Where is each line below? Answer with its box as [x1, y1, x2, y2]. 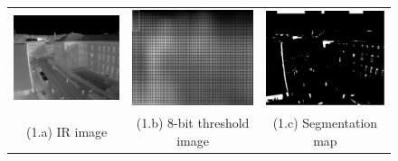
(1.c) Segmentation [272, 113, 378, 132]
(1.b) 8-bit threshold [136, 113, 250, 132]
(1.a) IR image [26, 122, 108, 141]
